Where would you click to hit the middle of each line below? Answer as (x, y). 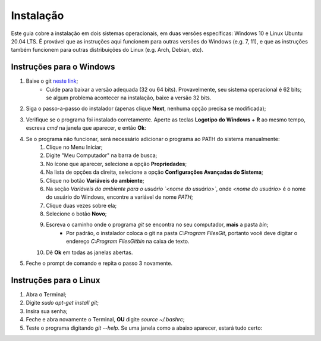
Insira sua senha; (47, 311)
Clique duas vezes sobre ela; (81, 205)
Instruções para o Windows (63, 67)
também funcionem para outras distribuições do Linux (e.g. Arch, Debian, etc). (107, 50)
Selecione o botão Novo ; (76, 214)
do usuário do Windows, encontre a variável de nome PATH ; (119, 197)
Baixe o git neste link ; (52, 81)
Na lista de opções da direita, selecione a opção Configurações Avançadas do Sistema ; (155, 172)
